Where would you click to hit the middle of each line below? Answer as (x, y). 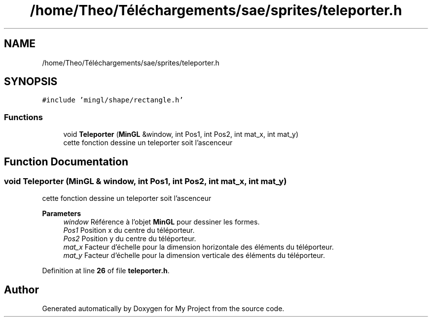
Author (21, 289)
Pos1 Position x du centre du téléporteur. (129, 230)
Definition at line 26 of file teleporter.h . (106, 271)
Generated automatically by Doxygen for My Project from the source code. (163, 309)
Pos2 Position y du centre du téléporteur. (130, 239)
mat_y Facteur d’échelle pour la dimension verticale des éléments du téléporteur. (194, 256)
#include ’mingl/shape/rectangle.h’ (113, 100)
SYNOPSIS (31, 82)
